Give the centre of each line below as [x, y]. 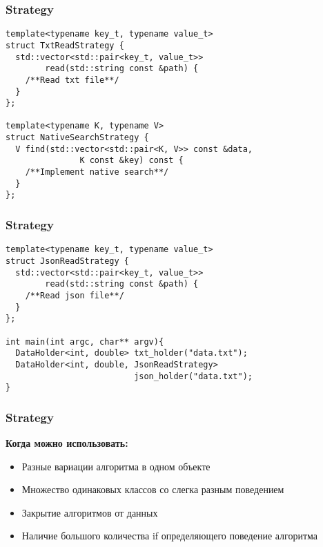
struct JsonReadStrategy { [67, 261]
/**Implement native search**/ [97, 172]
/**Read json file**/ [75, 295]
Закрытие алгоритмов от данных [90, 512]
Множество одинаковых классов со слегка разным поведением [153, 489]
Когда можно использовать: [67, 443]
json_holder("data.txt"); [193, 376]
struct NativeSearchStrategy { [77, 138]
